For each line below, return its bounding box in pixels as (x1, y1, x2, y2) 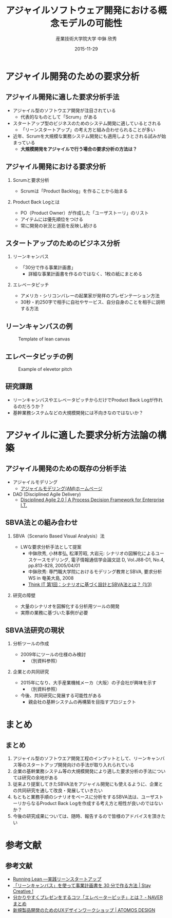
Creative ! (12, 888, 33, 894)
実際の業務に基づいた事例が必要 (20, 609, 88, 616)
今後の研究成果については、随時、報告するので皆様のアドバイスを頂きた (12, 813, 166, 819)
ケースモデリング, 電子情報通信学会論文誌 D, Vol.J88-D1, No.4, (32, 557, 165, 563)
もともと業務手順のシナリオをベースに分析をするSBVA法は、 (12, 794, 142, 800)
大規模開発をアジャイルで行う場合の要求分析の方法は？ (20, 146, 138, 152)
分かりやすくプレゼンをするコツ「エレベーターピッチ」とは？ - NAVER (12, 894, 163, 901)
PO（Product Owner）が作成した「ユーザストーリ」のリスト (20, 209, 149, 216)
